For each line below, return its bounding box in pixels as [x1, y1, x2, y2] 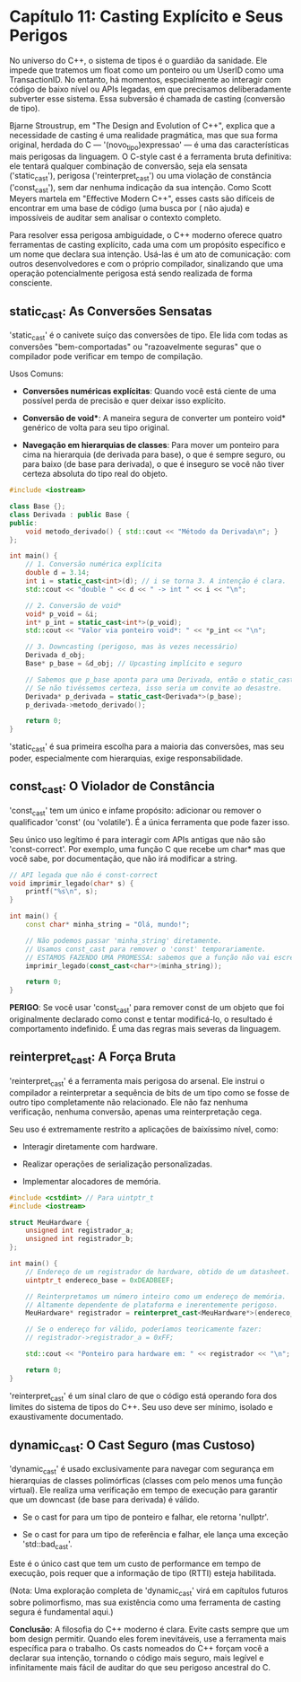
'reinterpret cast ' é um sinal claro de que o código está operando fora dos [9, 1390, 278, 1403]
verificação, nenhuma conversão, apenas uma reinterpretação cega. [9, 1106, 262, 1117]
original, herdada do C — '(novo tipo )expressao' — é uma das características [9, 139, 289, 152]
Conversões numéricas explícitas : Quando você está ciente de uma [21, 386, 277, 397]
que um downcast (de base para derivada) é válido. [9, 1494, 200, 1505]
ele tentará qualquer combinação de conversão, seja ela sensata [9, 160, 248, 172]
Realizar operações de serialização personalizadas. [21, 1158, 213, 1169]
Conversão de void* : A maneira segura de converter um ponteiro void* [21, 413, 287, 424]
